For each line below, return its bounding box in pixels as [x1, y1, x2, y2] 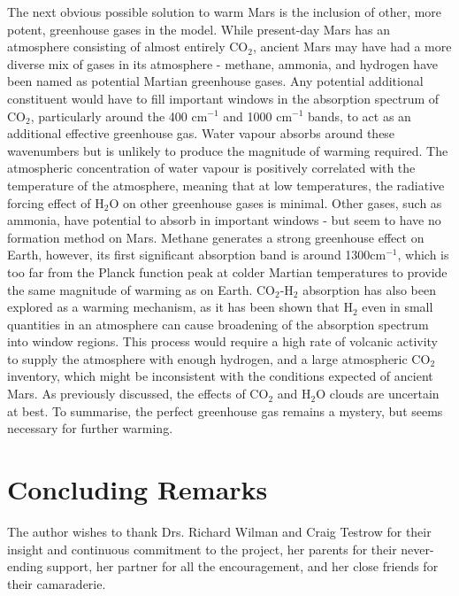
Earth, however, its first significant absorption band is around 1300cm [7, 245, 386, 264]
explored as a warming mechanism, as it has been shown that [7, 298, 340, 316]
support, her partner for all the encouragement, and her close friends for [47, 557, 439, 576]
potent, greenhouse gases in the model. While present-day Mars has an [7, 19, 391, 38]
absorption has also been [302, 280, 436, 298]
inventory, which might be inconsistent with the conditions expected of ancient [7, 367, 433, 385]
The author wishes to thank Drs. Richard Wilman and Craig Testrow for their [7, 522, 432, 540]
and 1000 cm [223, 106, 293, 125]
